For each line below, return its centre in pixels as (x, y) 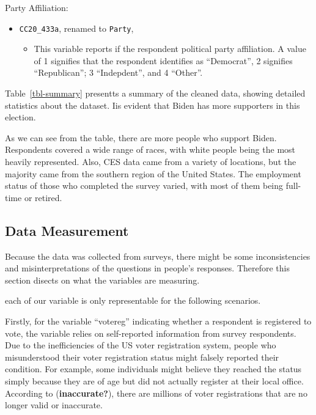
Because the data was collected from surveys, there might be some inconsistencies (158, 256)
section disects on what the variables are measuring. (102, 280)
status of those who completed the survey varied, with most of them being (144, 185)
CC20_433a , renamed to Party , (76, 28)
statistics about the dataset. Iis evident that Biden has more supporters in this (152, 105)
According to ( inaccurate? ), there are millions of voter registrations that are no (156, 393)
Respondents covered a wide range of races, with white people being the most (150, 149)
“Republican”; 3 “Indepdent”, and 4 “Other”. (118, 72)
